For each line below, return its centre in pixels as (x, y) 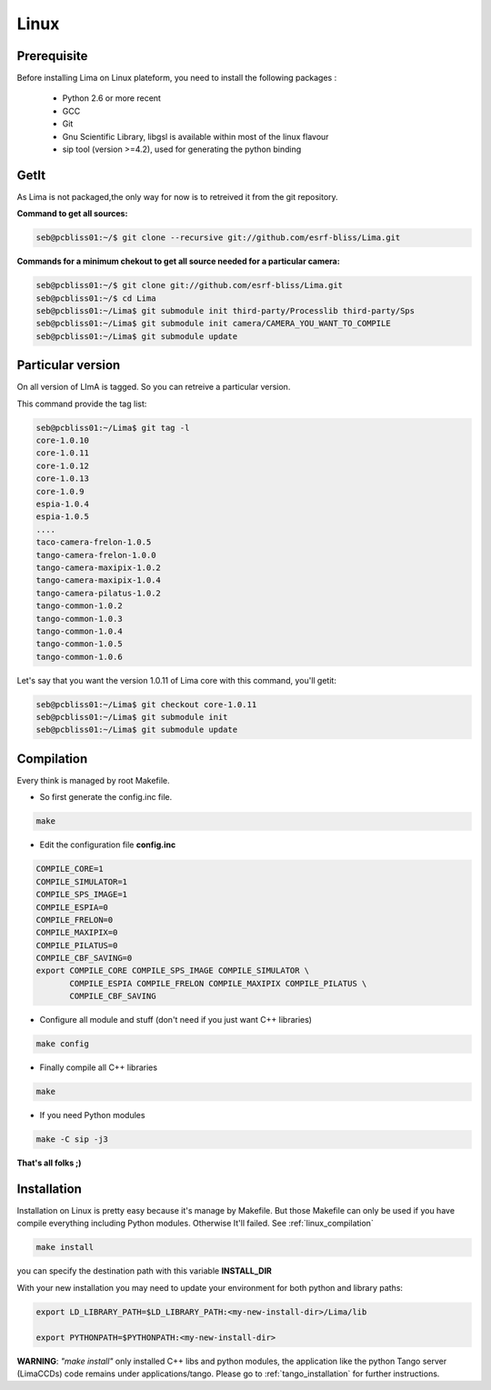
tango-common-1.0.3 (79, 619)
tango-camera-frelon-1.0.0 (96, 555)
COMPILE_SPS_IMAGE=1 (81, 895)
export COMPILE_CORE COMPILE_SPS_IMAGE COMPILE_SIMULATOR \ (173, 971)
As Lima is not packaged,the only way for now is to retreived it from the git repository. (177, 196)
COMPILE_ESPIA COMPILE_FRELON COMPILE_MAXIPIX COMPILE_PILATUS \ (218, 983)
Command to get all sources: (72, 214)
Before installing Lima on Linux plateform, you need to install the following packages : (177, 78)
